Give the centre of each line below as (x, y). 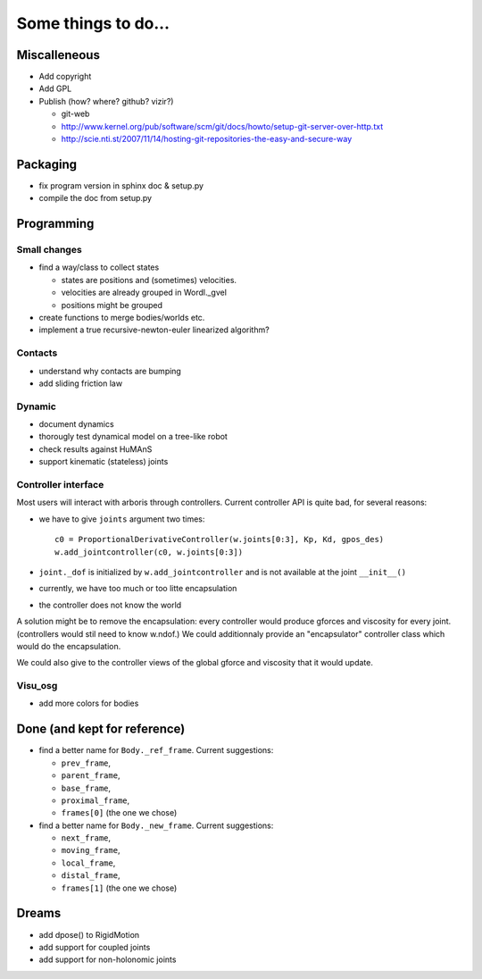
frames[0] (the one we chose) (119, 813)
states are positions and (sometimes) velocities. (149, 280)
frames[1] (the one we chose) (119, 888)
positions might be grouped (112, 305)
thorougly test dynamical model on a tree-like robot (133, 437)
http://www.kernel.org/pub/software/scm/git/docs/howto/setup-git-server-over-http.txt (222, 126)
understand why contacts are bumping (110, 371)
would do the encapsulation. (69, 646)
